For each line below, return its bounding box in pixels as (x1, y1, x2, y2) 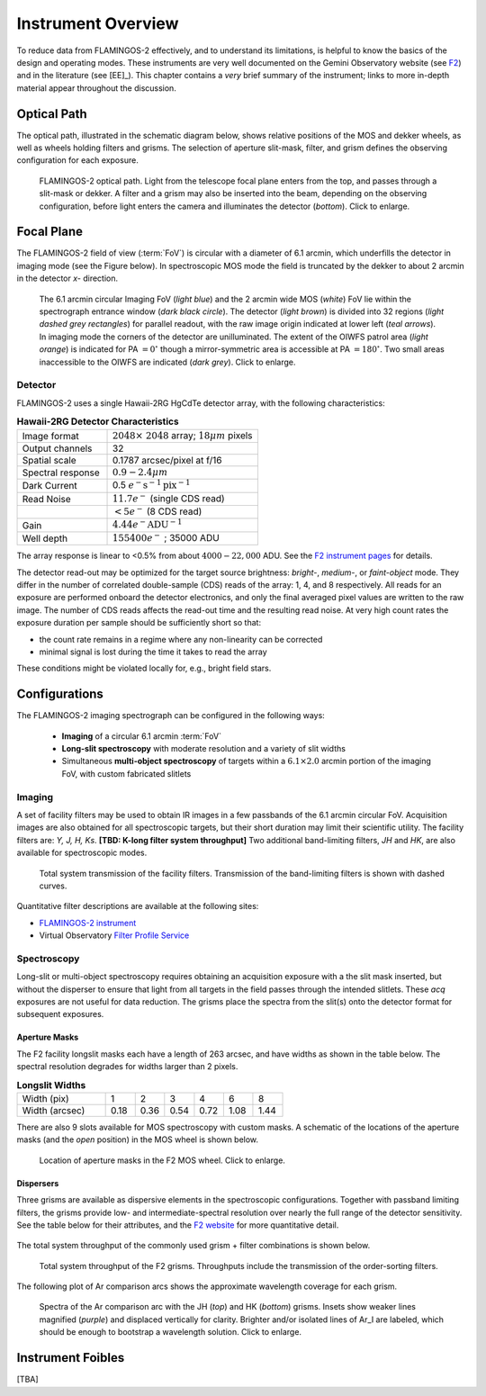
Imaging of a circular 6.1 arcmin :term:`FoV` (61, 730, 222, 742)
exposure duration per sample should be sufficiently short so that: (16, 617, 261, 628)
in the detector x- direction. (16, 273, 119, 284)
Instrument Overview (16, 14, 179, 33)
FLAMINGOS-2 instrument (39, 917, 137, 928)
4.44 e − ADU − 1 (112, 518, 183, 531)
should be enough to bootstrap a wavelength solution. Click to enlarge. (39, 1327, 301, 1337)
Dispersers (16, 1177, 59, 1188)
